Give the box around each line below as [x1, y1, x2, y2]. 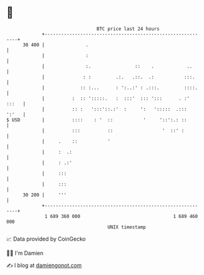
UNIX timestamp [107, 224, 147, 230]
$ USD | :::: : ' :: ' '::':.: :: [6, 116, 188, 123]
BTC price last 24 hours [97, 26, 160, 32]
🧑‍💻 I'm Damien [6, 249, 44, 257]
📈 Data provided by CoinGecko [6, 235, 86, 243]
